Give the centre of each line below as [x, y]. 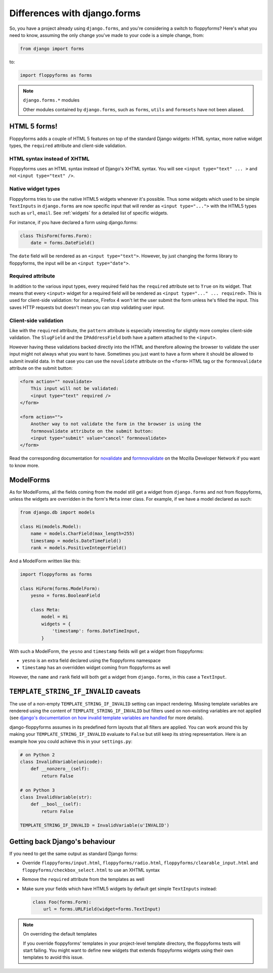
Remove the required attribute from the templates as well [83, 879]
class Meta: [45, 610]
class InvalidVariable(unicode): [61, 762]
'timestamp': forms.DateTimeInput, [96, 631]
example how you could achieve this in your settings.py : [71, 741]
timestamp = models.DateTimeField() [76, 541]
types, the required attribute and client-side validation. [68, 145]
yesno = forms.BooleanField [65, 596]
